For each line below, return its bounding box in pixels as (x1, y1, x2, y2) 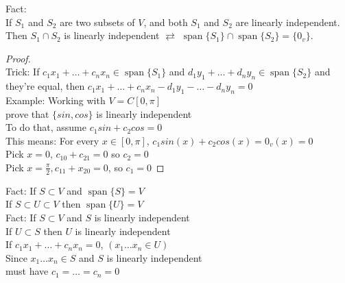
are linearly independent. (235, 14, 340, 29)
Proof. (5, 51, 31, 65)
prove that (5, 106, 49, 121)
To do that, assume (5, 120, 86, 134)
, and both (143, 14, 188, 29)
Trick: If (5, 64, 40, 79)
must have (5, 264, 49, 278)
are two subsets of (60, 14, 135, 29)
